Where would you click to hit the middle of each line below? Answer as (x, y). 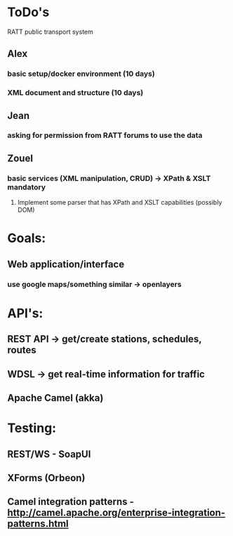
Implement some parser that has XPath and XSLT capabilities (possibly (120, 203)
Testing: (32, 428)
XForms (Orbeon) (46, 478)
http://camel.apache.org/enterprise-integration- (116, 513)
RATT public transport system (50, 32)
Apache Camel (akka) (55, 398)
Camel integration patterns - (71, 502)
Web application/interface (66, 264)
